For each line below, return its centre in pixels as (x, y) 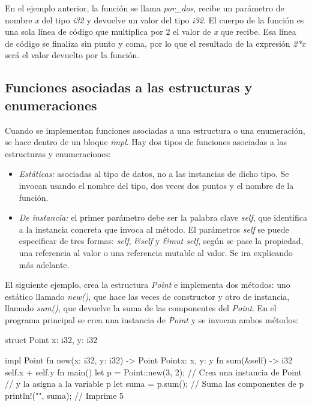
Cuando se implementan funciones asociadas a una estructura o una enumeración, (155, 130)
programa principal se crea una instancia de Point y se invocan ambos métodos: (151, 319)
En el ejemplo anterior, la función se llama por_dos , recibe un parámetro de (145, 8)
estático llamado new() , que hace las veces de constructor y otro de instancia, (147, 296)
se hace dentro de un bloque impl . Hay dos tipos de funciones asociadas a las (146, 142)
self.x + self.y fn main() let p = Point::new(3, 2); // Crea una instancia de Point (153, 372)
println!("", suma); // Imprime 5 (64, 395)
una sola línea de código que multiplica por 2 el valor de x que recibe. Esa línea (151, 31)
